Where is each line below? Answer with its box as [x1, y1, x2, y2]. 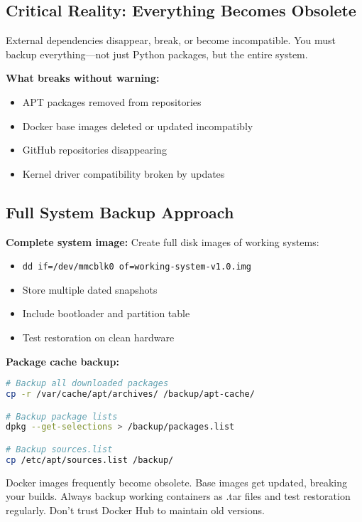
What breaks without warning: [6, 70, 160, 85]
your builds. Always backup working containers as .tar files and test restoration [6, 489, 351, 504]
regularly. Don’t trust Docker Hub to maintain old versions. [6, 502, 265, 517]
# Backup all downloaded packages [6, 378, 169, 389]
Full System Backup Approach [6, 201, 234, 223]
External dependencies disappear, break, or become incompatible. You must [6, 33, 336, 48]
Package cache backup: [6, 353, 119, 368]
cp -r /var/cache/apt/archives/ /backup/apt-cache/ [6, 389, 255, 400]
